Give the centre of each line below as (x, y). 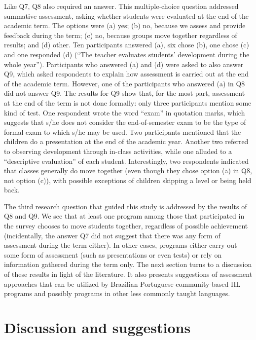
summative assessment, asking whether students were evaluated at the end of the (127, 16)
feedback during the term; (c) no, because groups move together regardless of (121, 35)
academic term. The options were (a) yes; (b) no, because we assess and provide (125, 25)
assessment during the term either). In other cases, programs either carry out (121, 245)
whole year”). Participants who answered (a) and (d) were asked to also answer (124, 64)
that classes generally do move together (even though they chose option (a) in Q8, (128, 170)
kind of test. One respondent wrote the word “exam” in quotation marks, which (125, 112)
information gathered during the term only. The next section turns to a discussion (128, 264)
